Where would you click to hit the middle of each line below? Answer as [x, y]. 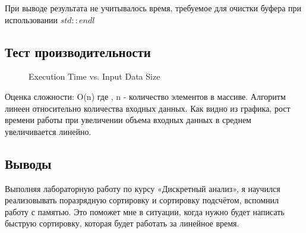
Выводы [28, 163]
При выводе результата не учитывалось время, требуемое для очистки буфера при [153, 8]
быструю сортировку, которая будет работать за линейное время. [122, 223]
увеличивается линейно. [48, 131]
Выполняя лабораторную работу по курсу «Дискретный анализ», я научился [143, 188]
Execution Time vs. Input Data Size [94, 76]
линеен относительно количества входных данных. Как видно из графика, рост [148, 108]
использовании [31, 19]
